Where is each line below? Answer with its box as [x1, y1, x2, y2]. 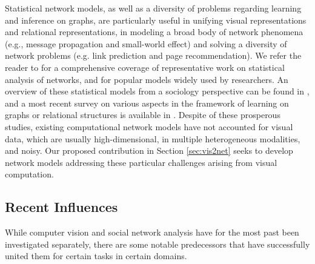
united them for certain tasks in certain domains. [5, 249, 187, 262]
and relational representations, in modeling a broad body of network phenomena [5, 25, 303, 38]
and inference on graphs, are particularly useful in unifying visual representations [5, 13, 307, 26]
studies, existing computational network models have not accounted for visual [5, 120, 293, 133]
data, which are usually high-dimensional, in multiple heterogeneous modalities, [5, 132, 300, 145]
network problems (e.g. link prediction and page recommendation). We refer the [5, 49, 302, 62]
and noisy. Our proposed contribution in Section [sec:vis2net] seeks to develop [5, 144, 293, 157]
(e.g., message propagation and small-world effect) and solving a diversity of [5, 37, 287, 50]
